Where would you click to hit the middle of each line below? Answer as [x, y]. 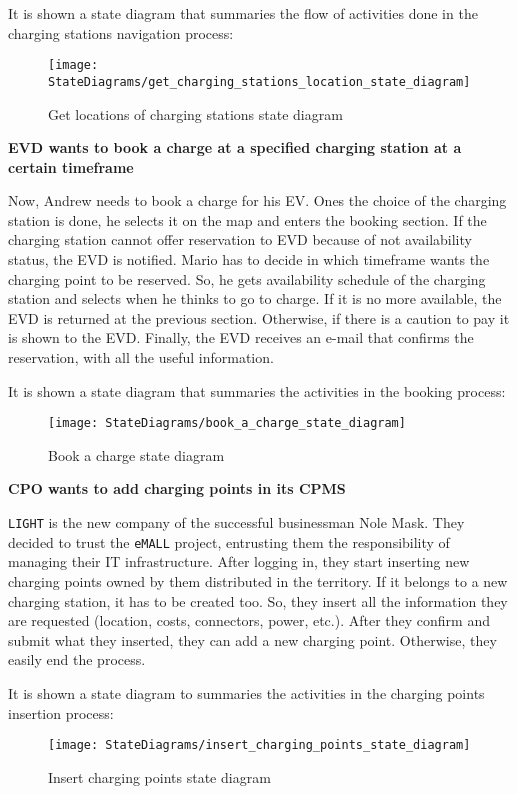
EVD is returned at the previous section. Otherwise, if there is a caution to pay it [259, 317]
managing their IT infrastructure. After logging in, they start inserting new [239, 561]
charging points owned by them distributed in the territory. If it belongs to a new [258, 580]
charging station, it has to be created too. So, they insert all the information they [258, 600]
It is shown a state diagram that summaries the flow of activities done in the [243, 13]
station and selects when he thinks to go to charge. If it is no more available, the [255, 298]
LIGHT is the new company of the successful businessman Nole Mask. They [236, 522]
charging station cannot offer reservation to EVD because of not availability [240, 239]
